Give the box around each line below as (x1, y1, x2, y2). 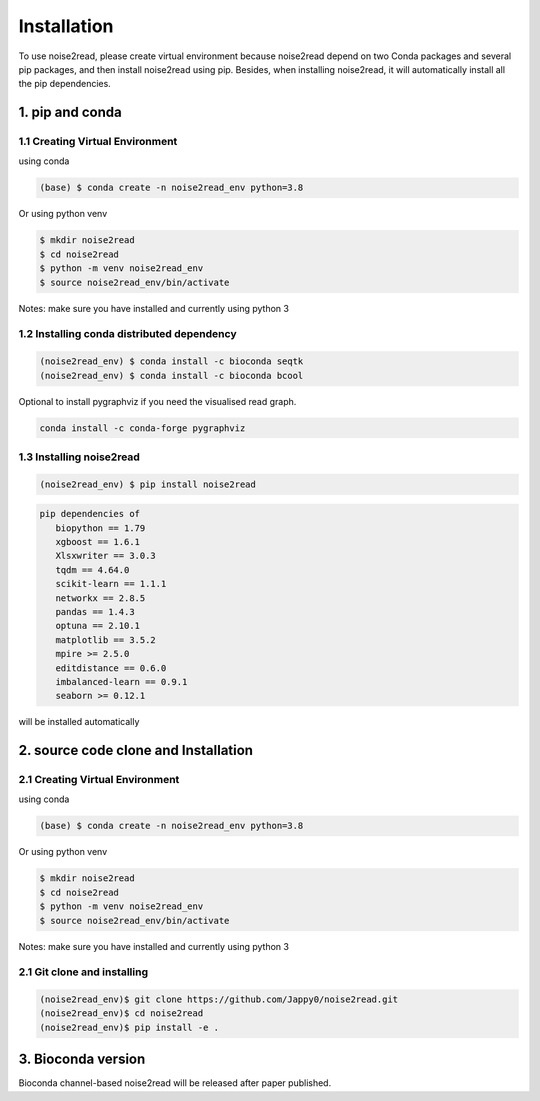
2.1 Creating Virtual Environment (18, 773, 180, 787)
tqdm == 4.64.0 (55, 564, 130, 575)
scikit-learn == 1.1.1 (55, 578, 167, 590)
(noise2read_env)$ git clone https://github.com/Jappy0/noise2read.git (39, 994, 399, 1005)
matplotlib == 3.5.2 (55, 634, 157, 645)
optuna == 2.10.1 (55, 620, 140, 632)
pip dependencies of (39, 508, 140, 520)
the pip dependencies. (18, 78, 112, 90)
